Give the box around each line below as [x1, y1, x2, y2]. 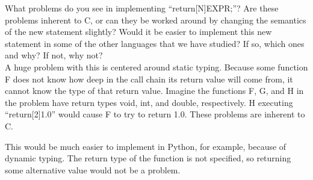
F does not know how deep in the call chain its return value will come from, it [5, 72, 293, 85]
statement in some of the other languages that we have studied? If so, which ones [5, 37, 305, 49]
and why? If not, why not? [5, 49, 103, 61]
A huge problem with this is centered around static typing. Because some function [5, 60, 308, 73]
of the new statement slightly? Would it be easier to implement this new [5, 25, 272, 38]
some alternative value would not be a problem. [5, 163, 181, 176]
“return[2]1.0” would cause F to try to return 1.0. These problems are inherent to [5, 108, 305, 120]
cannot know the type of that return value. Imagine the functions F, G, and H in [5, 84, 304, 97]
